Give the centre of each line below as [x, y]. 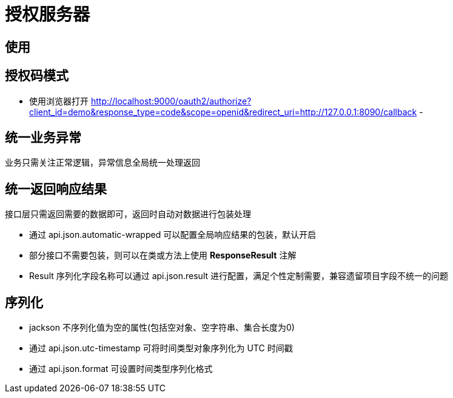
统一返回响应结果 [56, 189]
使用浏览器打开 [59, 101]
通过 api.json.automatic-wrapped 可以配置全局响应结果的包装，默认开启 [173, 235]
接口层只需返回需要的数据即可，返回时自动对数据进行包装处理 [128, 214]
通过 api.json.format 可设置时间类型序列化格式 [121, 369]
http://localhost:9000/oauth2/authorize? [171, 101]
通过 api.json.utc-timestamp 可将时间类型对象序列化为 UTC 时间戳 [161, 348]
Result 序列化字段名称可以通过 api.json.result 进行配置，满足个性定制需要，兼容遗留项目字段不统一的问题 [239, 276]
